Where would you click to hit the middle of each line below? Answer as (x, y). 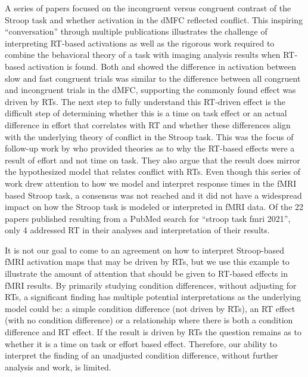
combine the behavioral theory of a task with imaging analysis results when (143, 55)
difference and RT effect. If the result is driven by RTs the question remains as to (153, 332)
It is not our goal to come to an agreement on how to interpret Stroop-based (144, 250)
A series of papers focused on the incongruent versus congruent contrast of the (148, 8)
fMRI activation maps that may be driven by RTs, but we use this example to (147, 262)
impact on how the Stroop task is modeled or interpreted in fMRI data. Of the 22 (154, 207)
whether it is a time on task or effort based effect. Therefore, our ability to (141, 343)
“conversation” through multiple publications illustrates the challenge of (136, 31)
